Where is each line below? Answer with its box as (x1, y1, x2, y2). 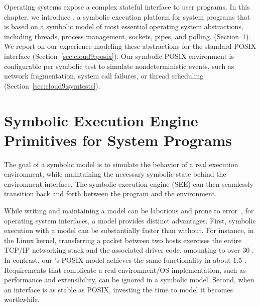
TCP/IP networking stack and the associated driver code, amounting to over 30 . (4, 245, 254, 255)
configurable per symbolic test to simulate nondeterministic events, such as (4, 60, 234, 71)
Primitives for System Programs (4, 129, 232, 150)
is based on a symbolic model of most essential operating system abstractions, (4, 21, 243, 32)
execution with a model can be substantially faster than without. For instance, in (4, 225, 254, 236)
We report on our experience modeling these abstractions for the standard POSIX (4, 41, 256, 51)
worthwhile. (4, 294, 40, 304)
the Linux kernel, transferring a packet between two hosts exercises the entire (4, 235, 242, 245)
